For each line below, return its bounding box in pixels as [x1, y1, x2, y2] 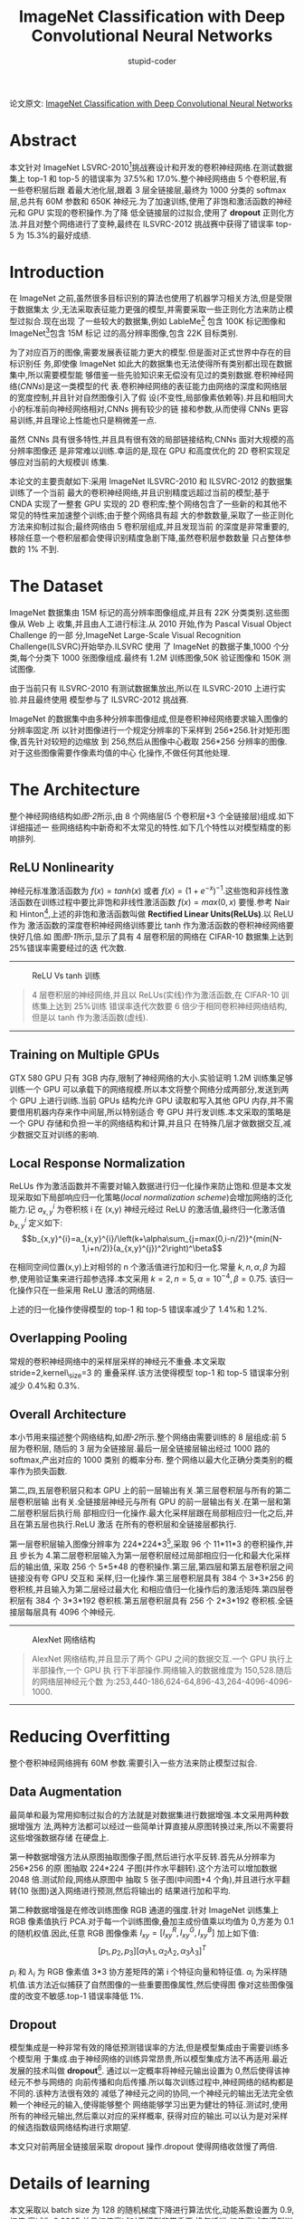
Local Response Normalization [9, 1156, 185, 1171]
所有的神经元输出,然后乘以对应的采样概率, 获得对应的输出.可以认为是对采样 [9, 2110, 289, 2121]
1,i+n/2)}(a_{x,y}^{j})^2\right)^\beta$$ [81, 1243, 223, 1254]
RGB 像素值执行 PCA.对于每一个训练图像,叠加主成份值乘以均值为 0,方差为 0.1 [9, 1916, 294, 1927]
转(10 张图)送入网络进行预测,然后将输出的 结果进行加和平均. [9, 1885, 231, 1896]
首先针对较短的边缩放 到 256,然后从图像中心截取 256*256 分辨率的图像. [19, 736, 288, 747]
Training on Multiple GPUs [9, 1047, 160, 1062]
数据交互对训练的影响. [16, 1129, 100, 1139]
